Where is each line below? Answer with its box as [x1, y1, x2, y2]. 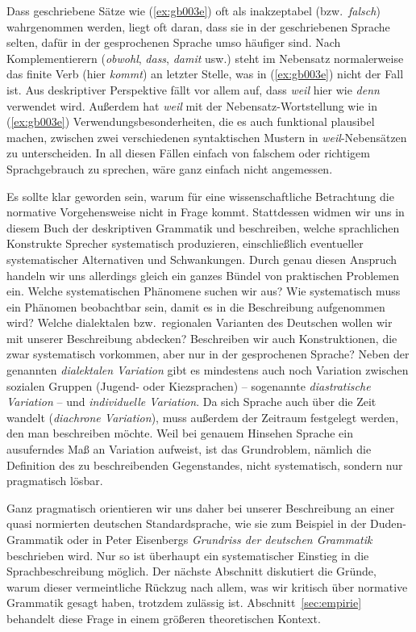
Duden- [370, 515, 407, 532]
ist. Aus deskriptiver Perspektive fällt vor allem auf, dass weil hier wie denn [6, 81, 380, 98]
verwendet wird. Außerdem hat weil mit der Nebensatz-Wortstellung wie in [6, 97, 377, 114]
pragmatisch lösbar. [6, 472, 103, 489]
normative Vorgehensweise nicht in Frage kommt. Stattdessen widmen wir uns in [6, 203, 405, 220]
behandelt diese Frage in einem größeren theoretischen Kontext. [6, 609, 321, 626]
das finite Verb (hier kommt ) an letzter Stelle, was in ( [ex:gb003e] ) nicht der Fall [6, 65, 404, 82]
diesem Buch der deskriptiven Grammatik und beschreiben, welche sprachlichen [6, 219, 400, 236]
